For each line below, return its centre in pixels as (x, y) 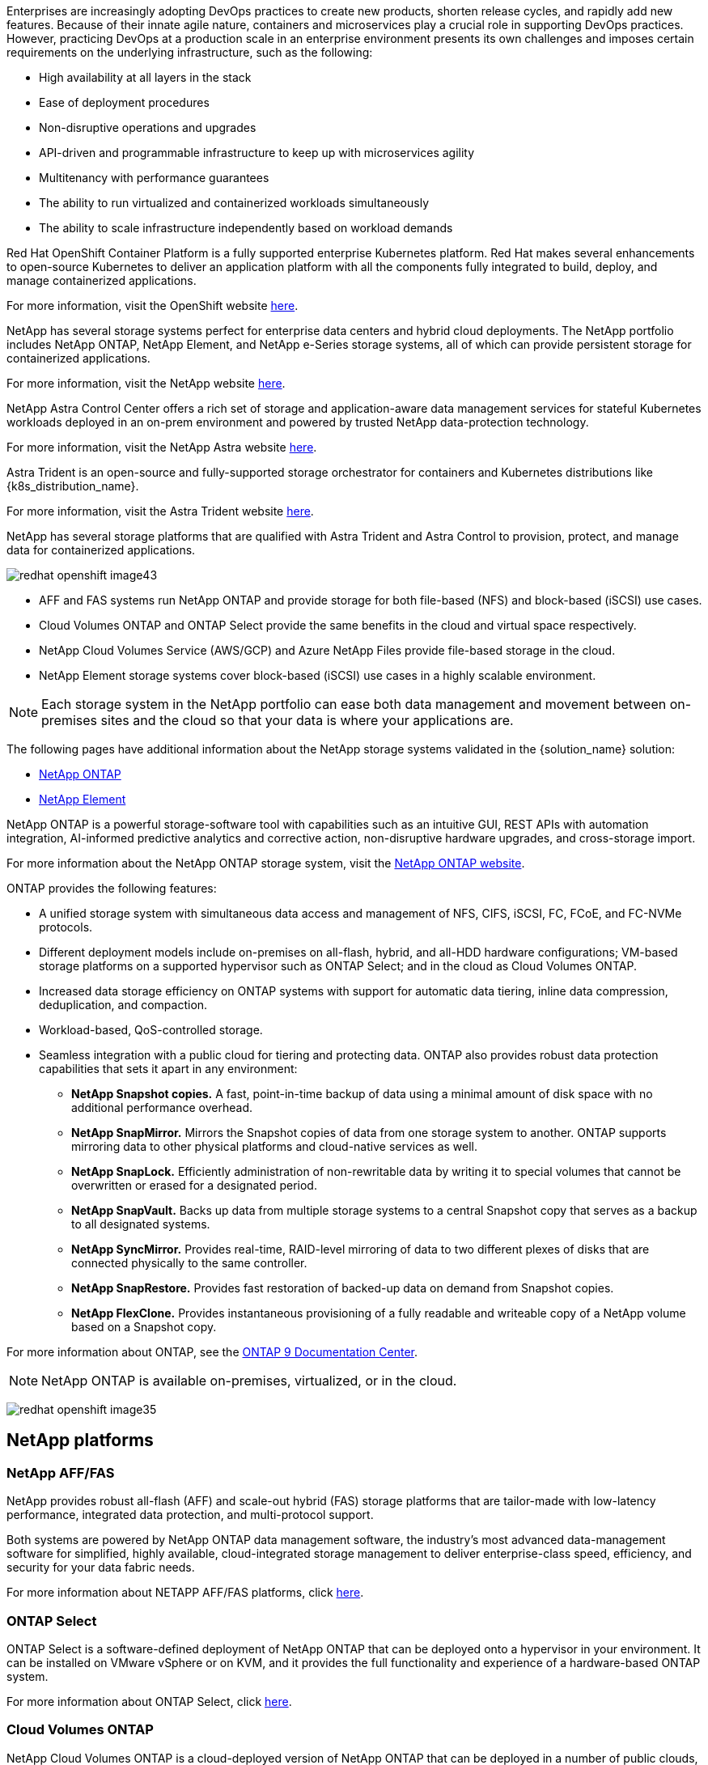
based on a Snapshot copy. (144, 1327)
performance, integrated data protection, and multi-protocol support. (190, 1515)
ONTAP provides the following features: (112, 888)
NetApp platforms (80, 1440)
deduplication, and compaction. (123, 1005)
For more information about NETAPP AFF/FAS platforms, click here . (185, 1593)
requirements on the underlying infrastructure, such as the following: (190, 52)
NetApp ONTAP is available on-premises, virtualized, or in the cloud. (249, 1381)
